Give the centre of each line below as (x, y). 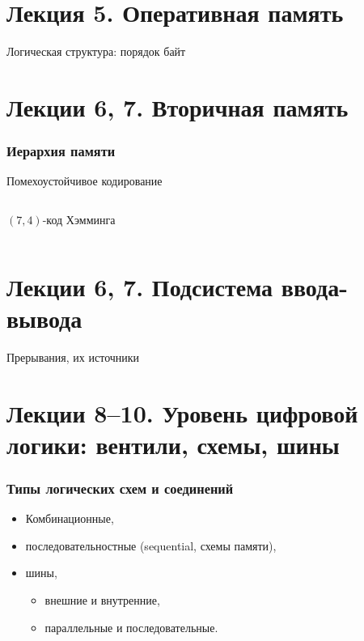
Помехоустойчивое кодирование (85, 181)
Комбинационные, (70, 518)
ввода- (314, 286)
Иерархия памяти (61, 151)
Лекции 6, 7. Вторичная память (178, 106)
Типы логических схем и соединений (120, 488)
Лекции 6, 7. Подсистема (140, 286)
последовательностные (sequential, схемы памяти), (151, 545)
